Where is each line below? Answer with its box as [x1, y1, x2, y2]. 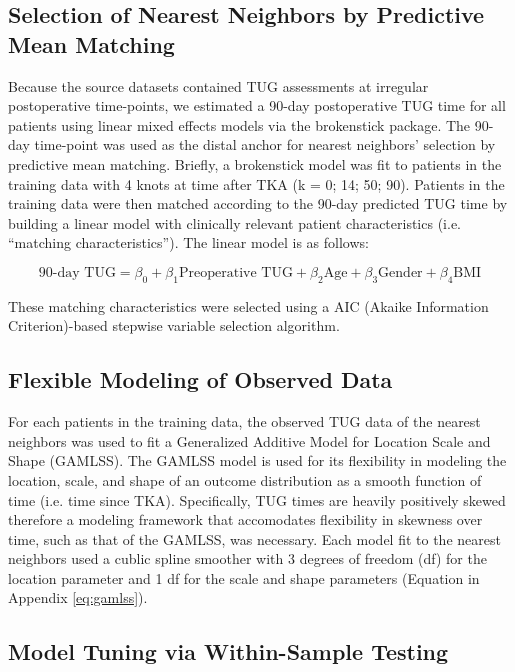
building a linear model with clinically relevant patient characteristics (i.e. [8, 212, 461, 233]
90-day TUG [38, 265, 116, 280]
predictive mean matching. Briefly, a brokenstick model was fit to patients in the [8, 153, 502, 174]
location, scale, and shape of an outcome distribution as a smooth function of [8, 469, 482, 490]
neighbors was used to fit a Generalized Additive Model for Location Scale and [8, 430, 491, 451]
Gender [378, 265, 423, 280]
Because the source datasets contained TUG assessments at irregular [8, 75, 429, 96]
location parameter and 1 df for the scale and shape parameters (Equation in [8, 567, 480, 588]
